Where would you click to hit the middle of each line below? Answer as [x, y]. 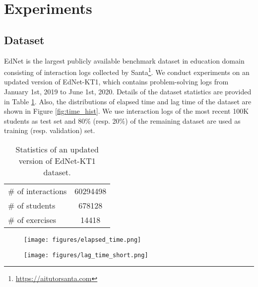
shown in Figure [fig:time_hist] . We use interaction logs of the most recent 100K [127, 111]
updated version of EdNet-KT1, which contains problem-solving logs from [116, 82]
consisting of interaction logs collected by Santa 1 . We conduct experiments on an [127, 71]
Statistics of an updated [57, 149]
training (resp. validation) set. [50, 130]
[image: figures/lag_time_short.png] [86, 255]
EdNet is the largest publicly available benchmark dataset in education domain [124, 60]
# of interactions [37, 191]
